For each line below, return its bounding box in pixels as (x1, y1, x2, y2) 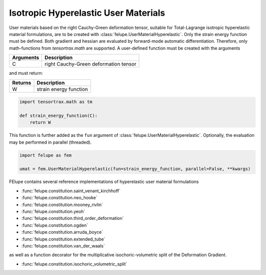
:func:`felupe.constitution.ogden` (21, 222, 88, 228)
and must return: (9, 70, 43, 76)
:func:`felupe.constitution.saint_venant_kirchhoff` (21, 187, 121, 194)
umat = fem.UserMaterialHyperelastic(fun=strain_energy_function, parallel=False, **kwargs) (19, 166, 251, 172)
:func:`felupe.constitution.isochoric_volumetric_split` (21, 261, 128, 267)
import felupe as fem (19, 153, 72, 158)
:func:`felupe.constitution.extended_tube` (21, 236, 105, 242)
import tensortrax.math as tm (19, 99, 93, 105)
